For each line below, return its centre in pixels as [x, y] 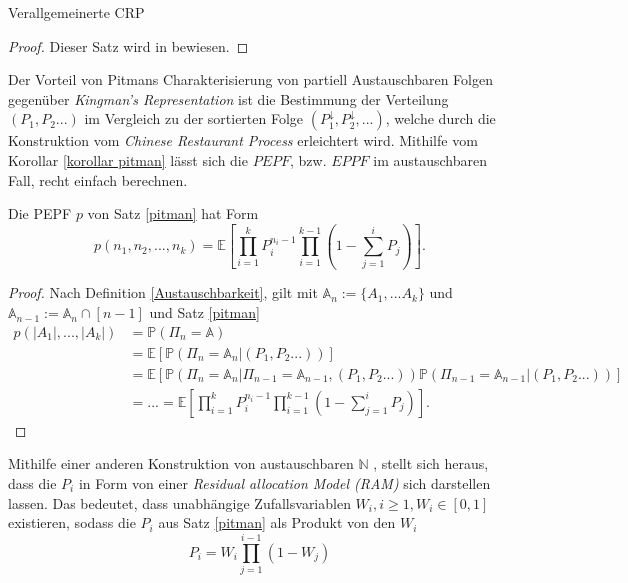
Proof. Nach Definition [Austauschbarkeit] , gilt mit [163, 292]
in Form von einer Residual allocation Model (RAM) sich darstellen [284, 482]
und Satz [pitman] [204, 312]
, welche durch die [440, 118]
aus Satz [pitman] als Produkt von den [277, 522]
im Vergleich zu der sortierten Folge [194, 118]
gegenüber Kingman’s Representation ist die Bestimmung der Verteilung [228, 98]
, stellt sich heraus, [431, 463]
